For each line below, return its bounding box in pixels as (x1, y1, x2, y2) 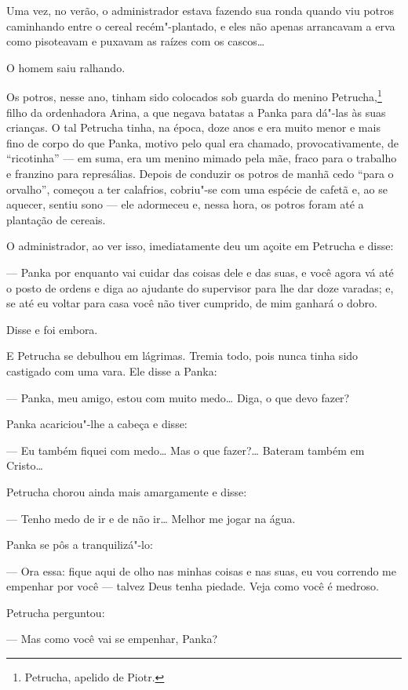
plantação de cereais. (6, 211, 106, 227)
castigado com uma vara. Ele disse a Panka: (6, 362, 217, 379)
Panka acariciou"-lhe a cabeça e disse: (6, 416, 188, 432)
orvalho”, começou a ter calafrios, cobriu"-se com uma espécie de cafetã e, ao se (6, 180, 388, 197)
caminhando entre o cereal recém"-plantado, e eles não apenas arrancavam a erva (6, 17, 395, 34)
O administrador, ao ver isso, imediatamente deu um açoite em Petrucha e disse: (6, 238, 394, 254)
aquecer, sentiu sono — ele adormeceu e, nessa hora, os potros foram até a (6, 196, 364, 212)
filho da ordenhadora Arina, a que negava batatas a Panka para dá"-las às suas (6, 103, 386, 120)
